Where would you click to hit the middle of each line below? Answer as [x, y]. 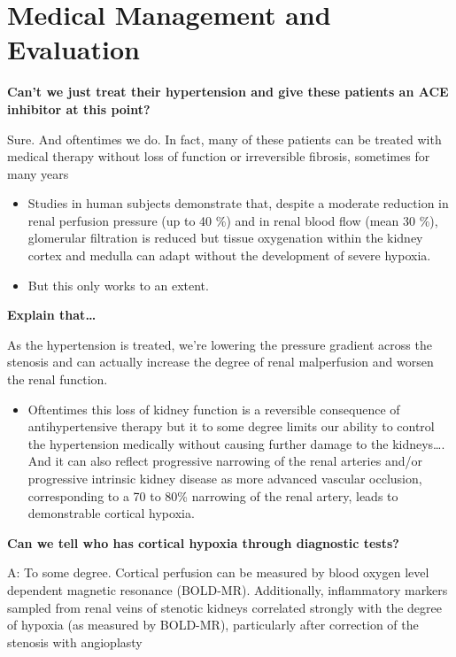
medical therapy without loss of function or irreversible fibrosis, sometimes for [219, 156]
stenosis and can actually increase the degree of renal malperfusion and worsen [220, 362]
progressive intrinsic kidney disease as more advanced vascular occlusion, [225, 478]
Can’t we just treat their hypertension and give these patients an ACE [228, 92]
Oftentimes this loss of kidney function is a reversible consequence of [214, 409]
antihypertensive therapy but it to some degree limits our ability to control [231, 426]
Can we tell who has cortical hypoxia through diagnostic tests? [203, 542]
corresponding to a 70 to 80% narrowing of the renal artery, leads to [213, 495]
